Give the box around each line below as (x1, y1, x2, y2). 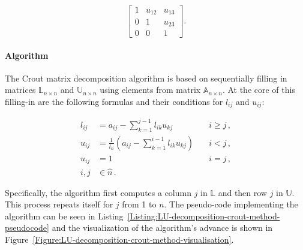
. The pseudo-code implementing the (164, 198, 298, 210)
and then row (218, 186, 267, 198)
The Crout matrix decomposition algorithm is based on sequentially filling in (5, 71, 287, 84)
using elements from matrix (100, 83, 201, 96)
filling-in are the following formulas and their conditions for (5, 95, 223, 107)
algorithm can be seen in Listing (5, 209, 124, 222)
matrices (5, 83, 36, 96)
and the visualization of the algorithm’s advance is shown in (52, 221, 273, 234)
